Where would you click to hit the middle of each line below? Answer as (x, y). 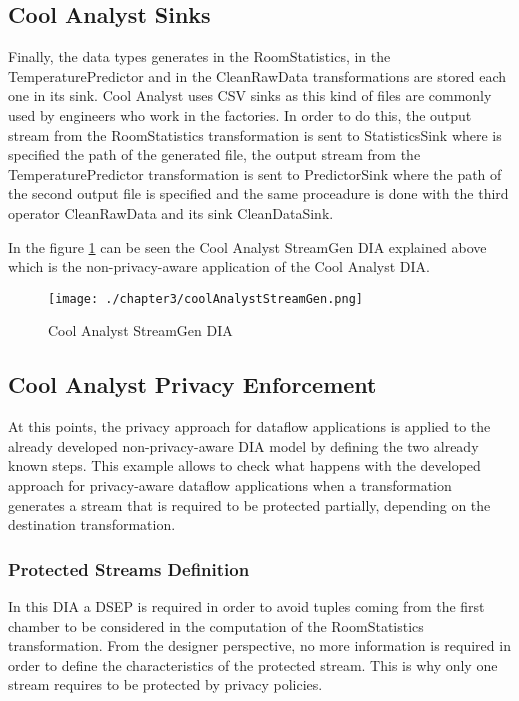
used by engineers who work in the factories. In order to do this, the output (240, 114)
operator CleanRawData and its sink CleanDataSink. (171, 212)
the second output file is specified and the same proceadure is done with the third (258, 193)
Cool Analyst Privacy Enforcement (192, 384)
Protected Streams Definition (129, 568)
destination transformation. (92, 524)
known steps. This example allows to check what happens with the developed (244, 465)
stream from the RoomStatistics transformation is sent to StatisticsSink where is (255, 134)
